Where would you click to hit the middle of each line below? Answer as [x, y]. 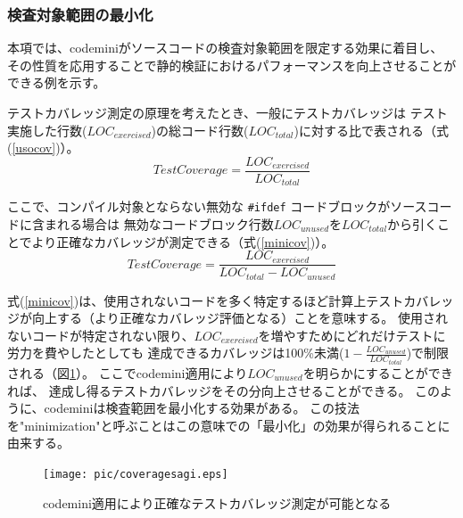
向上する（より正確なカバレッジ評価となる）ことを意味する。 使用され [240, 318]
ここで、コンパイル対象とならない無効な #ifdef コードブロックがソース [217, 206]
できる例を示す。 [57, 82]
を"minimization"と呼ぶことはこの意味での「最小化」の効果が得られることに [229, 425]
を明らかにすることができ [378, 372]
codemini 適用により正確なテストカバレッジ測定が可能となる [217, 502]
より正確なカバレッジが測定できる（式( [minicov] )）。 [183, 241]
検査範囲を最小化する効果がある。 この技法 [233, 408]
